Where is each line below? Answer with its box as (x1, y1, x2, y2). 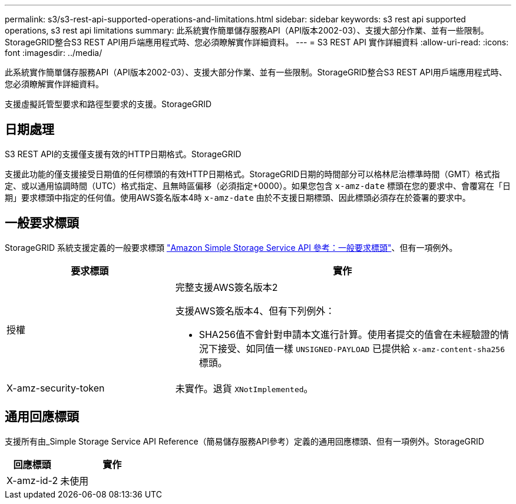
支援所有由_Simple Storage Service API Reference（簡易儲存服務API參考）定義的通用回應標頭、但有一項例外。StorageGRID (5, 436, 484, 446)
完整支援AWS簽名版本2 (175, 281, 278, 293)
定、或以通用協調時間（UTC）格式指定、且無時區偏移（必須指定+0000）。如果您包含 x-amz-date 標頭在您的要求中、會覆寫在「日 (5, 180, 511, 191)
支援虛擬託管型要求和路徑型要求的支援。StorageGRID (5, 99, 212, 109)
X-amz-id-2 (6, 474, 58, 486)
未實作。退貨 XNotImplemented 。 (175, 382, 313, 394)
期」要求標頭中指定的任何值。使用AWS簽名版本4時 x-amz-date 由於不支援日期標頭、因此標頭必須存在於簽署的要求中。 (5, 192, 471, 203)
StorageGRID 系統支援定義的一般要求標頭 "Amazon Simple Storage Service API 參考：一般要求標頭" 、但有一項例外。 (5, 242, 458, 253)
